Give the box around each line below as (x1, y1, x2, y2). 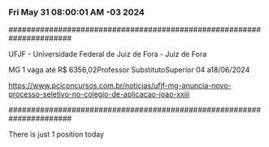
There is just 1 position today (8, 129, 104, 140)
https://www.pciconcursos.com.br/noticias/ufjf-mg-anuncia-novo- (8, 80, 232, 91)
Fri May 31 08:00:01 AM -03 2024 (8, 6, 145, 18)
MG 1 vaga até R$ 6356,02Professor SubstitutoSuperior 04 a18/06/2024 (8, 65, 250, 75)
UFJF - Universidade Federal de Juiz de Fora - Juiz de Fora (8, 50, 207, 59)
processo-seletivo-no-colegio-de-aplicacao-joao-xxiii (8, 89, 190, 99)
